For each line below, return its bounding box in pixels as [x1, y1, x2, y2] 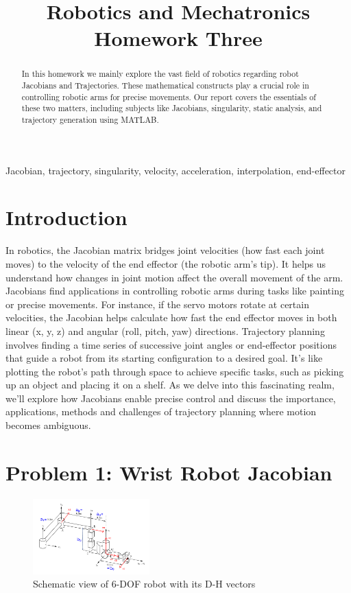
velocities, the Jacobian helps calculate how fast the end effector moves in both [5, 310, 337, 325]
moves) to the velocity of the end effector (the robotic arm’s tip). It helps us [5, 256, 326, 270]
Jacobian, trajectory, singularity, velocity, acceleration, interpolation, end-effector [5, 163, 346, 177]
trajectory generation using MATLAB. [21, 113, 159, 125]
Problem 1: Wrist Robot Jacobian [5, 458, 332, 486]
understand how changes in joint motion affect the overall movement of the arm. [5, 270, 343, 284]
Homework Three [94, 24, 263, 52]
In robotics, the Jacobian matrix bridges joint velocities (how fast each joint [5, 243, 325, 257]
